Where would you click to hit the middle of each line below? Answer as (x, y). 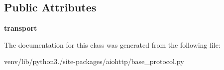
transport (21, 28)
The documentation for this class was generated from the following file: (112, 44)
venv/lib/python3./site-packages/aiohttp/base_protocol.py (94, 61)
